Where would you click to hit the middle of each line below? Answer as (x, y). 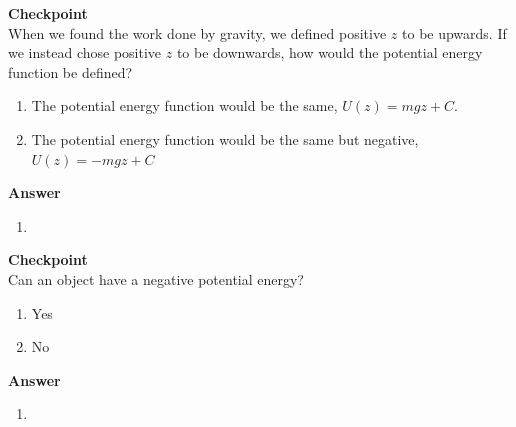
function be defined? (70, 71)
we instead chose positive (85, 52)
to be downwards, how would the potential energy (329, 52)
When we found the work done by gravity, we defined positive (197, 32)
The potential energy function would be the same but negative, (225, 138)
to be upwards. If (454, 32)
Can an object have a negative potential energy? (156, 278)
